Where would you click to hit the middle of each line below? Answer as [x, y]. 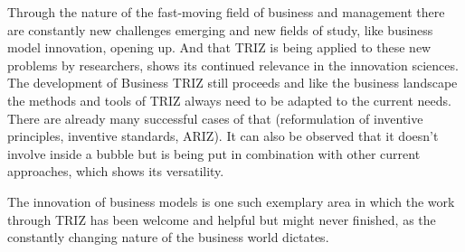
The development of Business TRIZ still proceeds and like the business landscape [232, 83]
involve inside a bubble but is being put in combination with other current [214, 153]
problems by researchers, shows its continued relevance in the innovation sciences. [233, 65]
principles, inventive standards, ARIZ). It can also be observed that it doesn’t [223, 136]
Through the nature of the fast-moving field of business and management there [226, 12]
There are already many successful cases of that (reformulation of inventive [215, 118]
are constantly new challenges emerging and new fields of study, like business [220, 29]
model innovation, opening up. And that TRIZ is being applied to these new [219, 47]
